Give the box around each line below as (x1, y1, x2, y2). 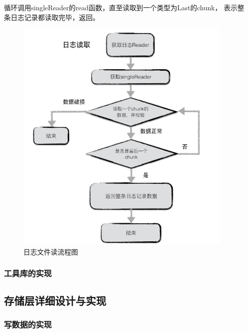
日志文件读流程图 (23, 246, 78, 256)
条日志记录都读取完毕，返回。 (4, 12, 99, 22)
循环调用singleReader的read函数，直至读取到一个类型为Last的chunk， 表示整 (4, 2, 245, 12)
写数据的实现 (4, 318, 52, 331)
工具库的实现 (4, 267, 52, 279)
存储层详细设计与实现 (4, 293, 106, 308)
